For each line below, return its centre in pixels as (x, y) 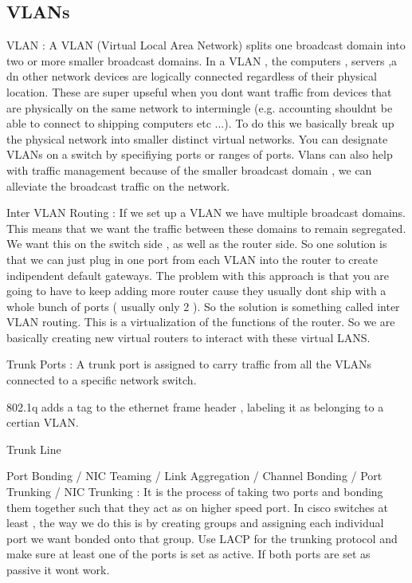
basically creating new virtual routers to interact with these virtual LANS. (188, 337)
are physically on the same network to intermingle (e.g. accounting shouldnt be (200, 107)
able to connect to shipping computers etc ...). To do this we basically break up (200, 123)
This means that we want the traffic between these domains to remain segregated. (206, 228)
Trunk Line (34, 449)
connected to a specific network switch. (102, 380)
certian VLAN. (43, 422)
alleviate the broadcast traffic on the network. (118, 185)
